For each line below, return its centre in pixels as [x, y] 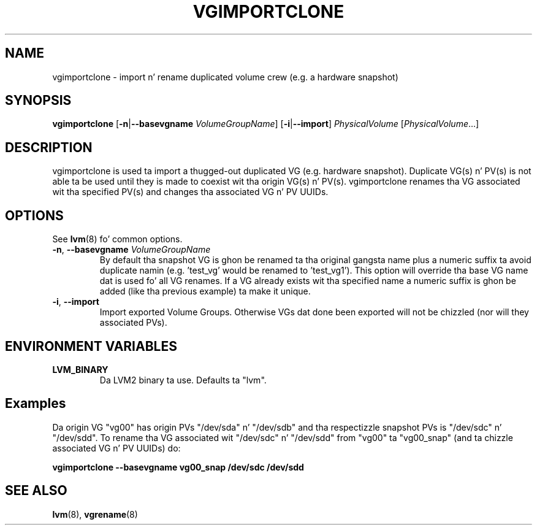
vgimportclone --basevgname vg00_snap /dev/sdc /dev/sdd [178, 467]
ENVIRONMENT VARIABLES [91, 346]
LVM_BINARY [80, 369]
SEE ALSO [36, 491]
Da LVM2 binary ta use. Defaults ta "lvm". [183, 380]
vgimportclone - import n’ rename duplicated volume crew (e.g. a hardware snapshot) [225, 77]
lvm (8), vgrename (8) [95, 514]
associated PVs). [133, 323]
